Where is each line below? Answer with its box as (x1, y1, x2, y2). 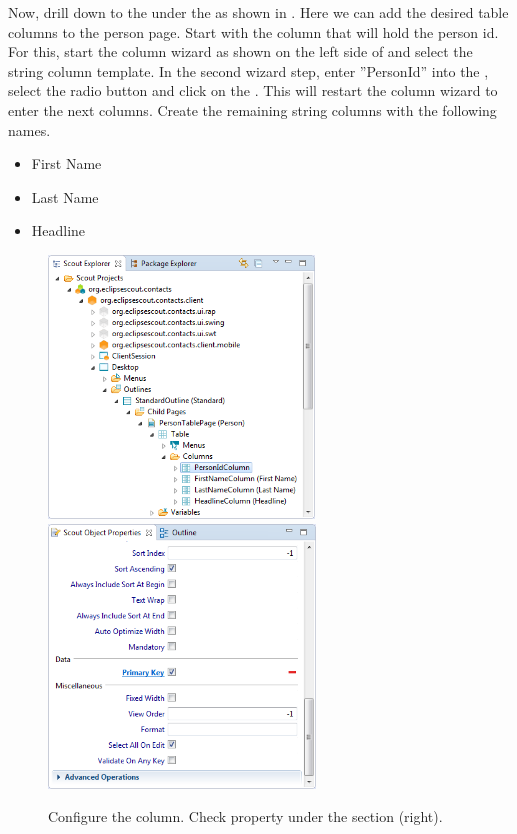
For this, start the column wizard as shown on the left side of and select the (8, 41, 473, 62)
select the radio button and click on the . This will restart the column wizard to (8, 80, 498, 101)
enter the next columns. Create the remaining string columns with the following (8, 99, 497, 120)
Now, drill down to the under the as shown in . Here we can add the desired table (8, 2, 509, 22)
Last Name (31, 186, 99, 207)
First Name (31, 153, 102, 174)
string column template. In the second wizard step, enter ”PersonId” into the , (8, 60, 489, 81)
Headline (31, 220, 86, 241)
